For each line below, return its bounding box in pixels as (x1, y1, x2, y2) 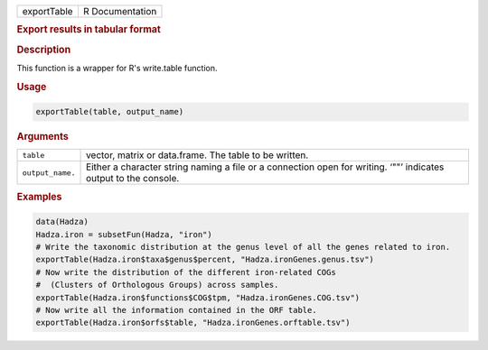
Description (16, 43, 71, 56)
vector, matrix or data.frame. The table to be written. (86, 149, 309, 161)
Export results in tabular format (16, 23, 162, 36)
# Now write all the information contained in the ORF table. (35, 305, 317, 316)
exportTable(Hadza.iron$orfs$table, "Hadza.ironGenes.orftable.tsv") (35, 318, 351, 328)
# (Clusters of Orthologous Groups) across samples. (35, 280, 279, 290)
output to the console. (86, 172, 180, 185)
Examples (16, 190, 62, 203)
